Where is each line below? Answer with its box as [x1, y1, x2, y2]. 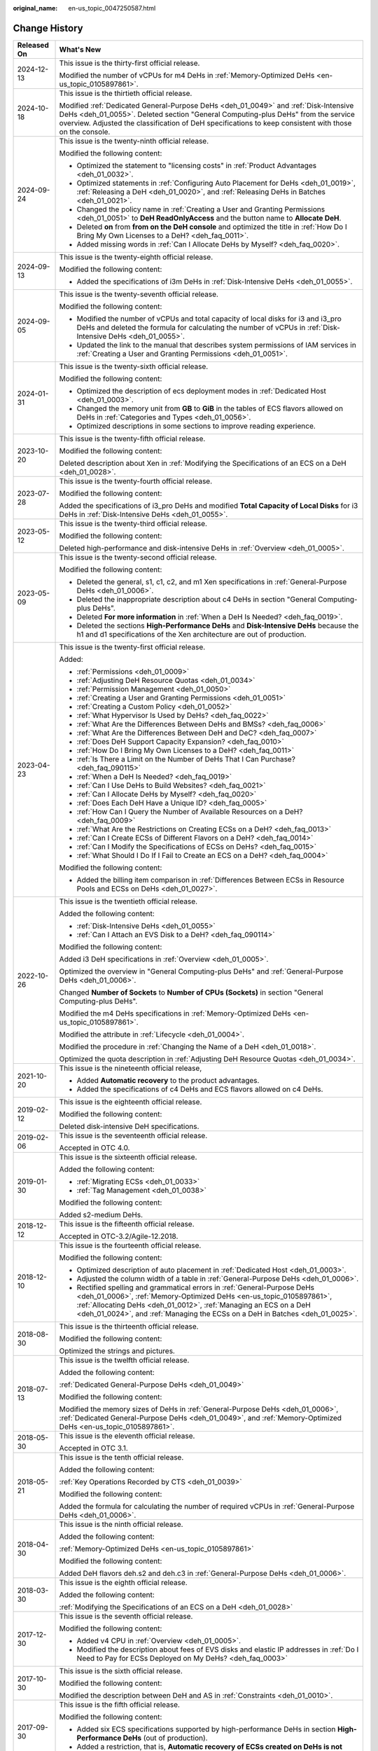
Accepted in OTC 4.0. [59, 1142, 130, 1152]
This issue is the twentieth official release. [59, 897, 198, 906]
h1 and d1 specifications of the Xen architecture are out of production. [76, 629, 307, 639]
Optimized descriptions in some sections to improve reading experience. [76, 421, 316, 431]
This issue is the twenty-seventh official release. [59, 289, 218, 299]
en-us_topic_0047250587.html [68, 4, 156, 12]
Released [17, 40, 49, 50]
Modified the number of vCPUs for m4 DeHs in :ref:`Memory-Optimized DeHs [59, 70, 315, 80]
